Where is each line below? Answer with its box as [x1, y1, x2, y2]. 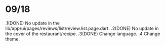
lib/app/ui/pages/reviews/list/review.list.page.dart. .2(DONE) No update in [5, 25, 159, 31]
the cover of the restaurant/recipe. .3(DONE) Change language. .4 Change [5, 30, 160, 36]
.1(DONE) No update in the [5, 20, 60, 26]
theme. [5, 36, 20, 42]
